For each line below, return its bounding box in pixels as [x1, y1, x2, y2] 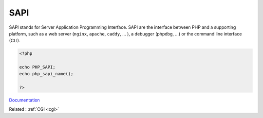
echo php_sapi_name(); [19, 71, 74, 77]
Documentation [9, 97, 40, 103]
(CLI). [9, 38, 20, 44]
